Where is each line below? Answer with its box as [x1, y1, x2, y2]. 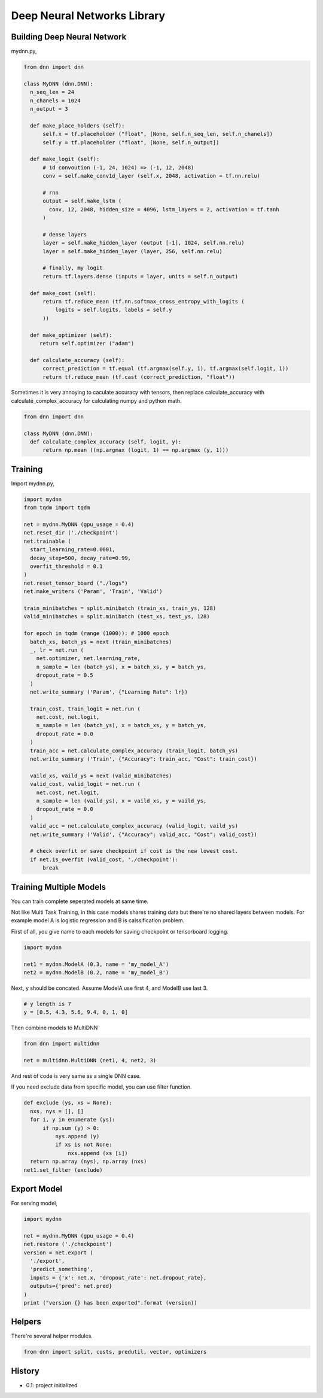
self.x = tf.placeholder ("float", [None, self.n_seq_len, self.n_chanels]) [42, 130, 273, 138]
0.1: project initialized [26, 1381, 78, 1388]
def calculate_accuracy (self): [30, 357, 125, 363]
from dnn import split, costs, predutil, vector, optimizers [23, 1348, 207, 1356]
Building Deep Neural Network [11, 32, 127, 42]
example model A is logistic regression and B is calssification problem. [11, 917, 185, 924]
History [11, 1366, 40, 1376]
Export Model [11, 1184, 63, 1194]
